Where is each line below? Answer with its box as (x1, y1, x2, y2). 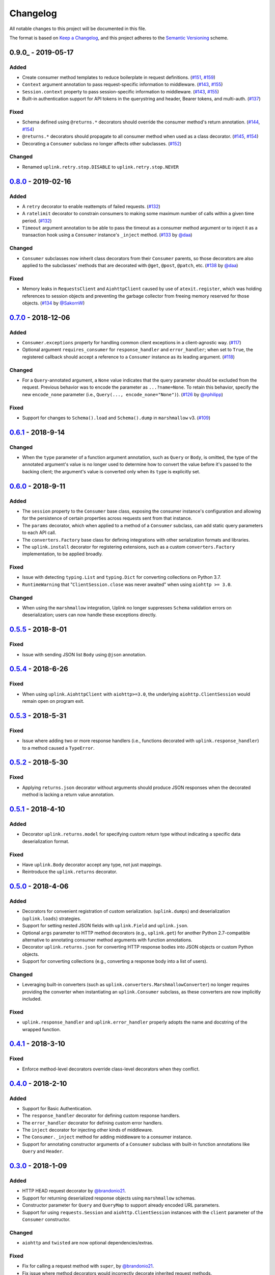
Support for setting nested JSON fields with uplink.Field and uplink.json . (22, 923, 188, 929)
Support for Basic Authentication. (22, 1105, 92, 1111)
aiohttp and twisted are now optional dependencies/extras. (22, 1240, 154, 1246)
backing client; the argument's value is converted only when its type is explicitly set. (22, 468, 201, 474)
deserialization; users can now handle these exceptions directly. (22, 612, 157, 618)
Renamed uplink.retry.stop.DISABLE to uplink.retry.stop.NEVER (22, 164, 179, 170)
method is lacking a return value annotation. (22, 792, 115, 798)
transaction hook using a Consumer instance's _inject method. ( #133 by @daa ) (22, 232, 193, 238)
